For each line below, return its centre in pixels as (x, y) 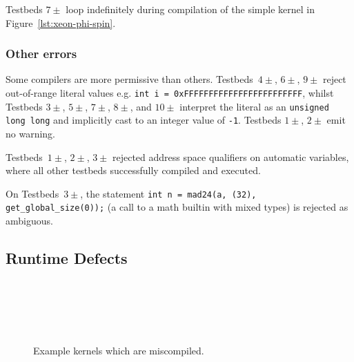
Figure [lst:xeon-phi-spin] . (61, 22)
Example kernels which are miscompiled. (119, 351)
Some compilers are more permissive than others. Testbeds (129, 79)
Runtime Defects (67, 258)
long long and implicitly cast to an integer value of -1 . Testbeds (144, 120)
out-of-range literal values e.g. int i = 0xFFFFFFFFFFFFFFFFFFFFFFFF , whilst (170, 93)
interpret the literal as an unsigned (254, 106)
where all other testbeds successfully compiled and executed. (133, 170)
